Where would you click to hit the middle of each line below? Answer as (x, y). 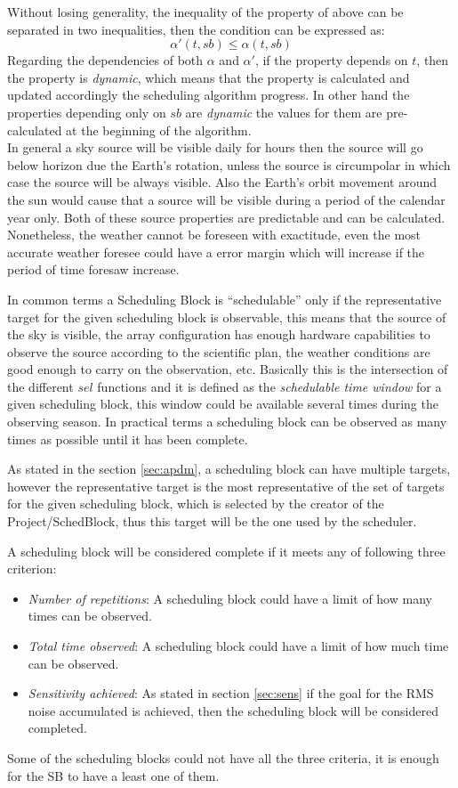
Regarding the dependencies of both (105, 60)
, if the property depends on (331, 60)
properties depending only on (87, 112)
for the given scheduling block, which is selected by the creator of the (196, 504)
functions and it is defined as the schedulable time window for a (269, 386)
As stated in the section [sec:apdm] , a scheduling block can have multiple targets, (229, 469)
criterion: (32, 569)
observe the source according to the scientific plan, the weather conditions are (219, 351)
